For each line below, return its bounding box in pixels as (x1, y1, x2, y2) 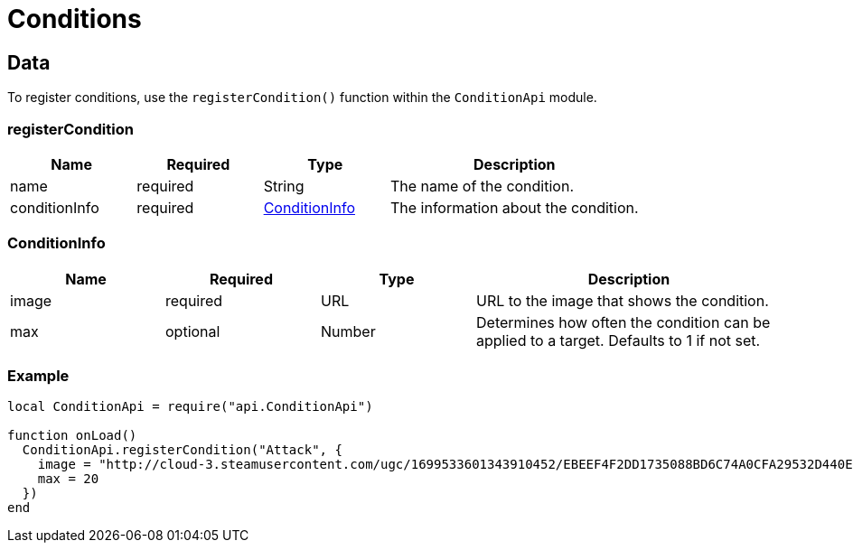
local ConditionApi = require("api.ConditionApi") (7, 399, 373, 415)
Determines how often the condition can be (476, 312, 771, 331)
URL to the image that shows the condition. (476, 291, 769, 310)
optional (165, 322, 220, 340)
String (263, 176, 305, 195)
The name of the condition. (389, 176, 574, 195)
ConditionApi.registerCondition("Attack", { (22, 443, 342, 458)
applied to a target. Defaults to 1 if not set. (476, 331, 761, 350)
